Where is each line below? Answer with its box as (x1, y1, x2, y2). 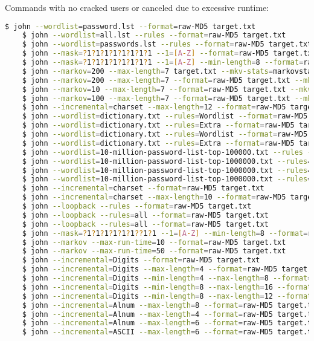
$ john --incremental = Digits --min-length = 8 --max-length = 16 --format (22, 282, 312, 291)
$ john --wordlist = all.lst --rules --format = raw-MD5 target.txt (22, 31, 286, 40)
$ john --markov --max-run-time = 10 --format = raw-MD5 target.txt (22, 238, 286, 247)
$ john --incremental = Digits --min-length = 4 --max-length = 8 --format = (22, 274, 312, 283)
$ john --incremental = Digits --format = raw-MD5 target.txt (22, 256, 260, 265)
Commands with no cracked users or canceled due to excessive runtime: (5, 1, 269, 13)
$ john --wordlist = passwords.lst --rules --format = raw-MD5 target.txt (22, 40, 312, 49)
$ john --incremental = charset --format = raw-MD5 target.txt (22, 184, 264, 193)
